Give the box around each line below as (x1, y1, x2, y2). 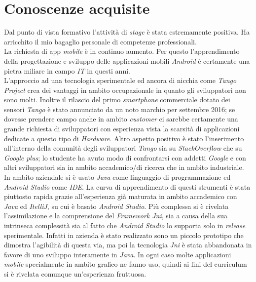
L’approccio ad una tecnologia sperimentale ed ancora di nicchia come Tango (4, 75, 237, 85)
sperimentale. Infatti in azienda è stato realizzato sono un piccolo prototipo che (4, 230, 244, 240)
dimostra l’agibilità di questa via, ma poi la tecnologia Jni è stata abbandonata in (4, 240, 252, 250)
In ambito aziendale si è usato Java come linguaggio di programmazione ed (4, 172, 231, 182)
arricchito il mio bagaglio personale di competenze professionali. (4, 36, 197, 46)
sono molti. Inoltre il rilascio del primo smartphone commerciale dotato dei (4, 94, 230, 105)
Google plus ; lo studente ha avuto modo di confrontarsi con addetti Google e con (4, 152, 246, 162)
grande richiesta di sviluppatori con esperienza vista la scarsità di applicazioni (4, 123, 240, 134)
